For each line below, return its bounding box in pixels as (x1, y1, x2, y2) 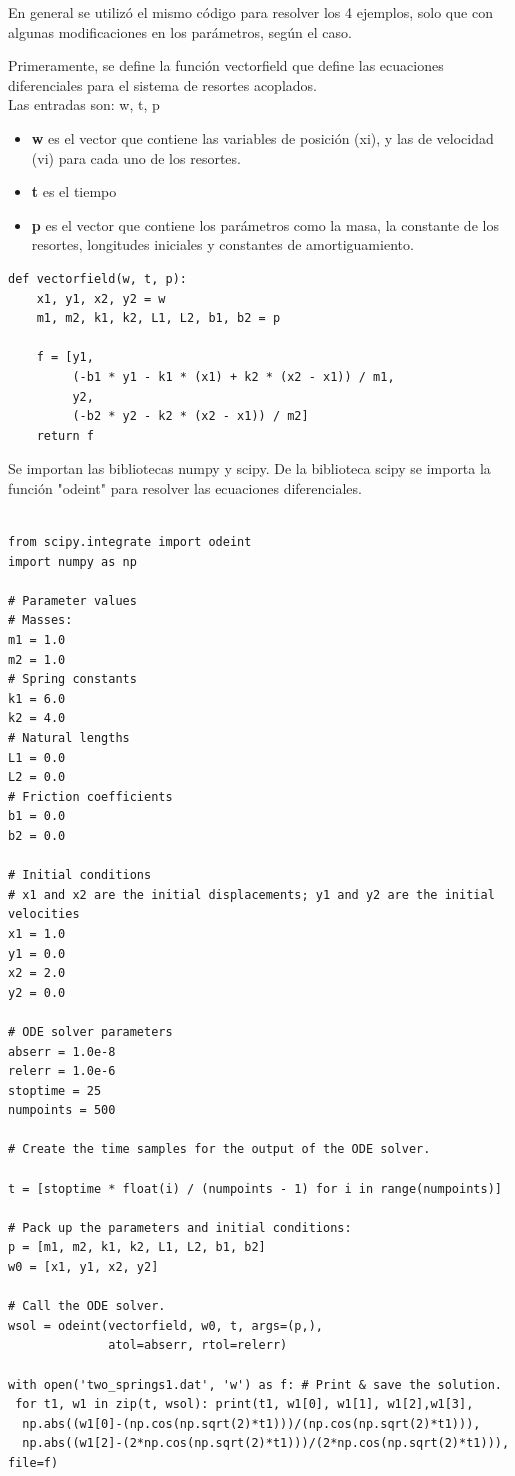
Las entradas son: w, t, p (8, 94, 160, 115)
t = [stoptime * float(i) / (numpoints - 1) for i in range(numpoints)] (8, 1181, 502, 1196)
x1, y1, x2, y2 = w (36, 291, 166, 306)
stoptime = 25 (8, 1083, 102, 1098)
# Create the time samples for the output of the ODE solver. (8, 1142, 431, 1157)
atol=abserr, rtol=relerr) (108, 1338, 288, 1353)
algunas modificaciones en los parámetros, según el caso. (8, 21, 352, 42)
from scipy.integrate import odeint (8, 535, 252, 550)
